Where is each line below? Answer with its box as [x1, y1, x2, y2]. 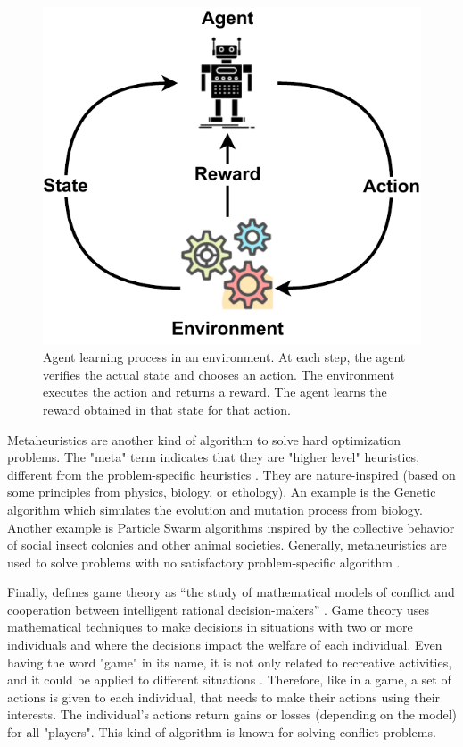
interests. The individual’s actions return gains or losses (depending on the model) [7, 705, 458, 724]
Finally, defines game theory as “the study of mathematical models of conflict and [7, 583, 455, 601]
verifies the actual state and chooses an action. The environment [43, 365, 395, 383]
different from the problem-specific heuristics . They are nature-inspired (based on [7, 465, 456, 483]
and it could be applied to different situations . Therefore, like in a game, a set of [7, 670, 451, 689]
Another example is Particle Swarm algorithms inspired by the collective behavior [7, 517, 455, 536]
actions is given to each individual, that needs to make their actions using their [7, 687, 441, 706]
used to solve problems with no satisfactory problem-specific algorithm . [7, 552, 401, 571]
